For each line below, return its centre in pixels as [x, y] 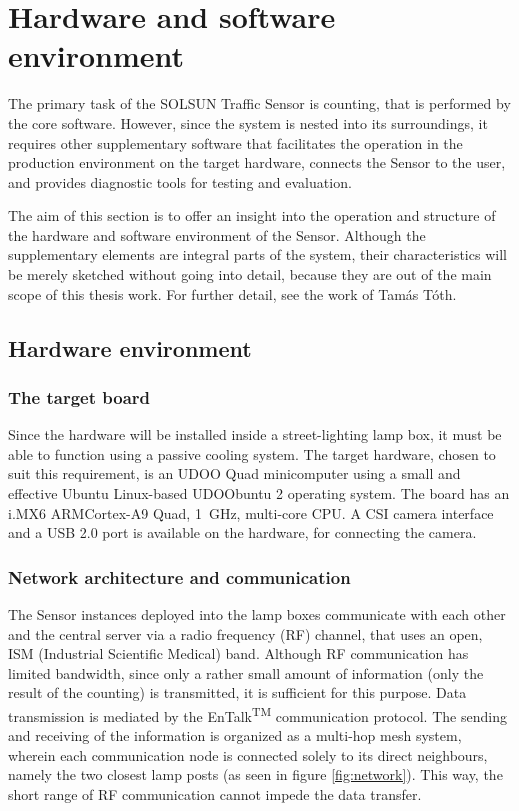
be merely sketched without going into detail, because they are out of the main [250, 274]
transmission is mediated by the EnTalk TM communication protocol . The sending [257, 714]
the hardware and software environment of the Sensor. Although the [217, 234]
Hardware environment [130, 347]
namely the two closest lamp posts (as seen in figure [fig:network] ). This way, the [255, 774]
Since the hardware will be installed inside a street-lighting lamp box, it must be [255, 434]
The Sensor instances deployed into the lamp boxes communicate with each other [257, 614]
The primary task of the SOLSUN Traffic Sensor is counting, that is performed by [259, 103]
